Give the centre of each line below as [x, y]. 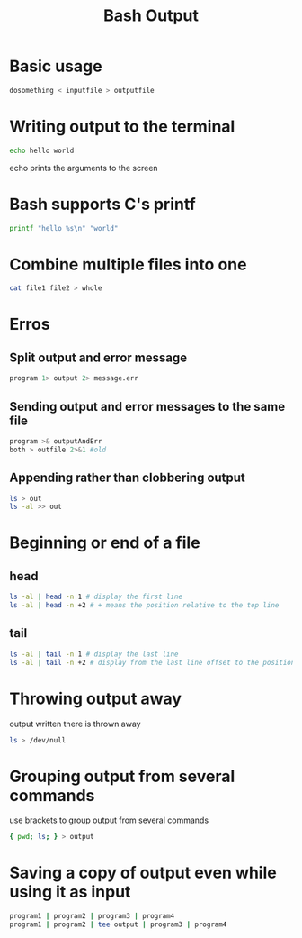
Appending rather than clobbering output [127, 478]
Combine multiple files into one [128, 264]
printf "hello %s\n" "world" [64, 228]
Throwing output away [96, 698]
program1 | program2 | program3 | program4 [92, 916]
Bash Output [151, 16]
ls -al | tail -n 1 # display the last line [94, 654]
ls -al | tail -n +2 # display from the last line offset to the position [152, 662]
